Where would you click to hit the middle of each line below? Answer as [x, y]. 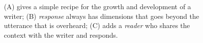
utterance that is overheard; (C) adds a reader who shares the [97, 25]
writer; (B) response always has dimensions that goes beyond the [101, 16]
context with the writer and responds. [61, 35]
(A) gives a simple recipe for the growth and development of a [98, 6]
